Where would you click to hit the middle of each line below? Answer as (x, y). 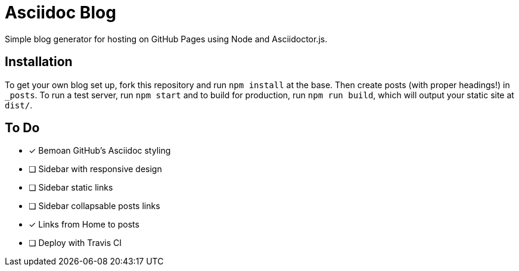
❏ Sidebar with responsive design (95, 169)
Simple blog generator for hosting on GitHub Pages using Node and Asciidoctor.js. (166, 39)
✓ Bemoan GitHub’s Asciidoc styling (100, 151)
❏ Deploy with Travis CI (75, 243)
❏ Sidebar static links (71, 188)
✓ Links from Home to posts (84, 225)
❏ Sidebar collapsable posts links (94, 206)
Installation (39, 62)
